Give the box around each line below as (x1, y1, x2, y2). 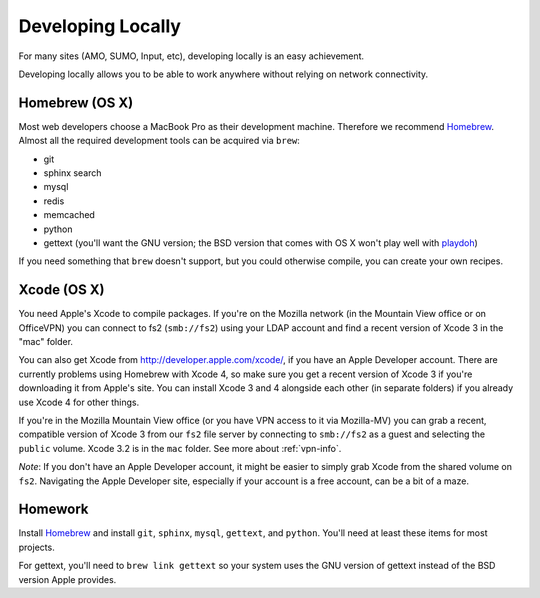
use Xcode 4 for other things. (18, 396, 140, 408)
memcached (43, 209, 95, 221)
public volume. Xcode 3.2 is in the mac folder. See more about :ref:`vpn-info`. (18, 442, 342, 454)
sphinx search (43, 167, 102, 179)
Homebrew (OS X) (18, 94, 134, 111)
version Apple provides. (18, 573, 117, 585)
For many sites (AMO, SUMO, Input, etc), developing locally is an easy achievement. (18, 50, 365, 62)
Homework (18, 501, 89, 518)
